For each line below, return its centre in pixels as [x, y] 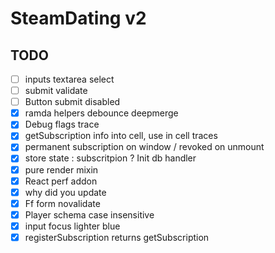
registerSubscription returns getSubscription [117, 237]
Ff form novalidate [62, 203]
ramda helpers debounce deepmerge [101, 113]
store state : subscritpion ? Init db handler [110, 158]
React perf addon [61, 181]
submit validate [56, 91]
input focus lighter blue [72, 226]
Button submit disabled [72, 102]
